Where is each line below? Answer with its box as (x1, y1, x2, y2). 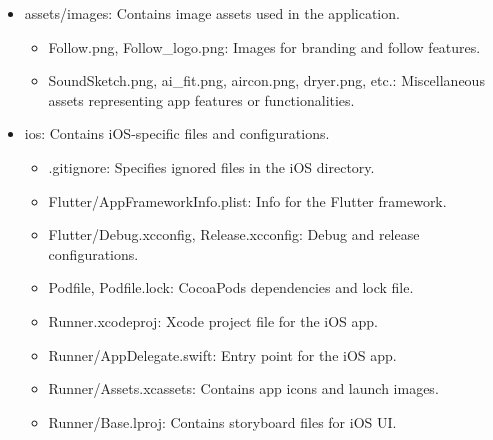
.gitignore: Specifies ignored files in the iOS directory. (48, 156, 375, 177)
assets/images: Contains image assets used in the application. (24, 3, 400, 23)
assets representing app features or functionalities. (48, 89, 355, 110)
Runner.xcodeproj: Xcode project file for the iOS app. (48, 310, 378, 331)
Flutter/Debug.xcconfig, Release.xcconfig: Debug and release (48, 224, 420, 245)
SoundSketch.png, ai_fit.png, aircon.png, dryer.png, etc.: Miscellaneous (48, 70, 485, 91)
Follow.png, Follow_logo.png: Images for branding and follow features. (48, 36, 481, 57)
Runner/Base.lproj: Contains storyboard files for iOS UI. (48, 411, 397, 432)
